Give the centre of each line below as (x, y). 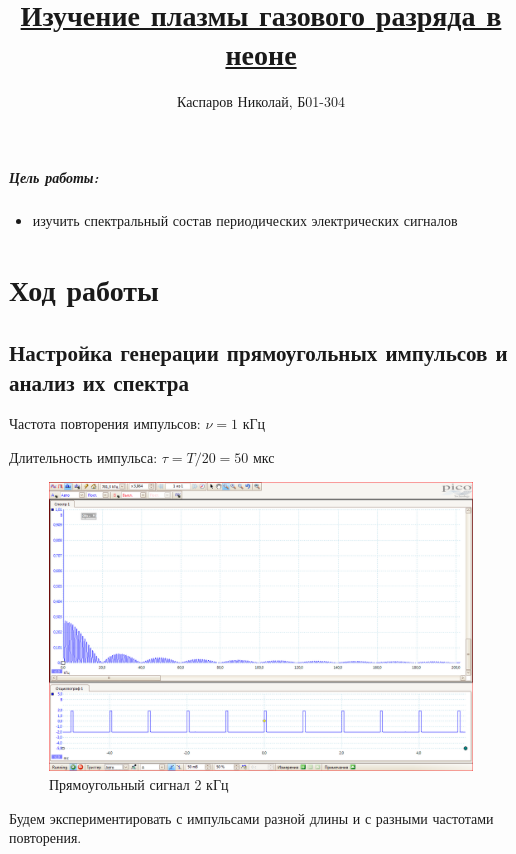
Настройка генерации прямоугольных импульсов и (258, 352)
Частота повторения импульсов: (105, 423)
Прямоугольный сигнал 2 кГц (139, 784)
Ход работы (84, 288)
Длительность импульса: (83, 457)
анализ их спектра (99, 381)
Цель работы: (54, 176)
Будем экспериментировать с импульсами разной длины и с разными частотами (251, 817)
